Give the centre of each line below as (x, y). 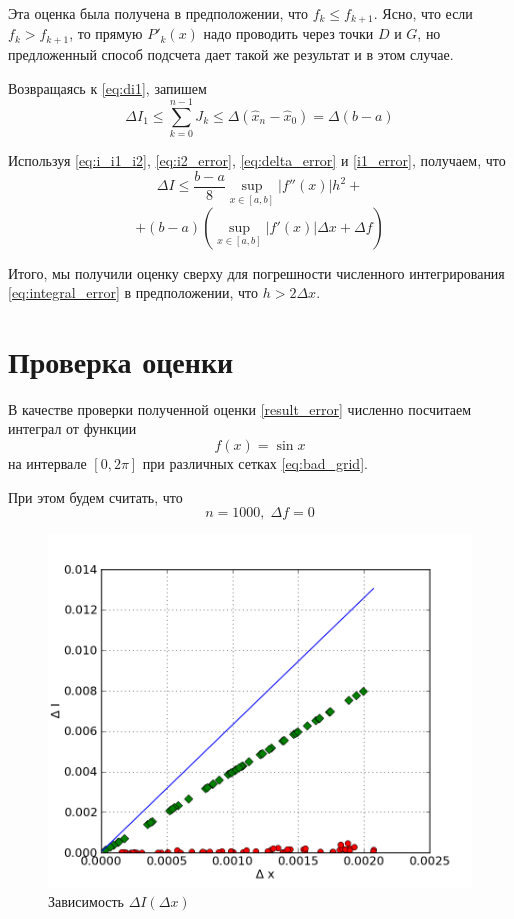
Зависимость (86, 901)
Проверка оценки (121, 360)
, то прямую (106, 33)
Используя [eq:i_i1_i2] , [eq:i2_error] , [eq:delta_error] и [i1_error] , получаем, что (257, 160)
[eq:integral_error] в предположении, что (133, 292)
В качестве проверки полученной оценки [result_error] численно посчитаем (240, 408)
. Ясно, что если (423, 13)
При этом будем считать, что (95, 496)
